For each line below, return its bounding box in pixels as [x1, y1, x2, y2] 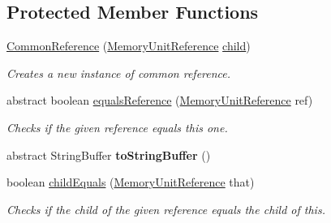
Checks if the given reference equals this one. [6, 118, 228, 135]
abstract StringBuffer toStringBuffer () [6, 146, 211, 163]
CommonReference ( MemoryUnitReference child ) [6, 37, 251, 54]
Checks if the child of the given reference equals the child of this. [6, 200, 325, 217]
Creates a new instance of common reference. [6, 64, 231, 81]
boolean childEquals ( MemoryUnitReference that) [6, 174, 255, 191]
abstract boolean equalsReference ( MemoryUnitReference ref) [6, 92, 313, 109]
